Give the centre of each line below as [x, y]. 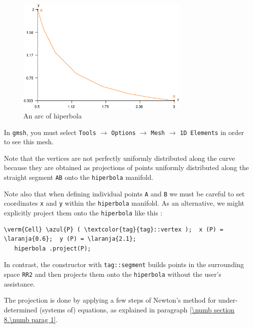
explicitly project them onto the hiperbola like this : [83, 213]
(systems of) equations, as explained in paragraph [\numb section [137, 309]
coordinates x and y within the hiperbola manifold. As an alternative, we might [124, 203]
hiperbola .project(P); [53, 248]
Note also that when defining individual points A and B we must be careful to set [124, 193]
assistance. [19, 283]
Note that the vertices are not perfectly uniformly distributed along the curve [119, 158]
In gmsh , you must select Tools [50, 132]
